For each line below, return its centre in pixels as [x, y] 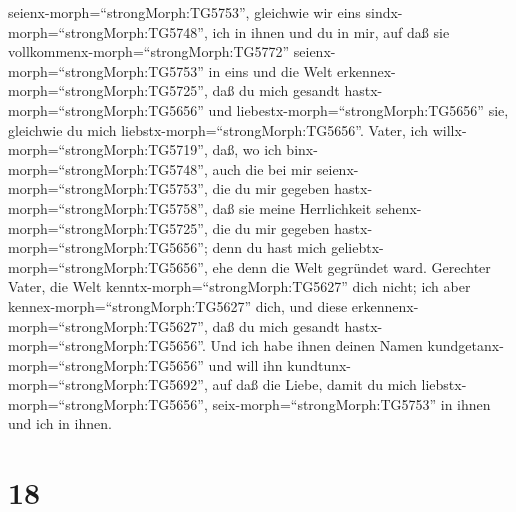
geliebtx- [357, 247]
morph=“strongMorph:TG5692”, [108, 384]
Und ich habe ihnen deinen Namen [316, 345]
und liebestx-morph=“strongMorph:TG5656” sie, [358, 109]
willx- [449, 129]
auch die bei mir [262, 168]
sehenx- [398, 207]
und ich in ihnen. [60, 423]
